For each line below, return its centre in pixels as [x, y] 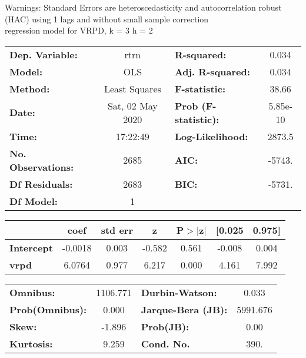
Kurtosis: [31, 343]
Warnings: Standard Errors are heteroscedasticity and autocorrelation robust [143, 7]
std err [117, 230]
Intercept [31, 247]
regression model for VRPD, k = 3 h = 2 [79, 30]
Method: [30, 88]
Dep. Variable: [44, 54]
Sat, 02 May [132, 105]
